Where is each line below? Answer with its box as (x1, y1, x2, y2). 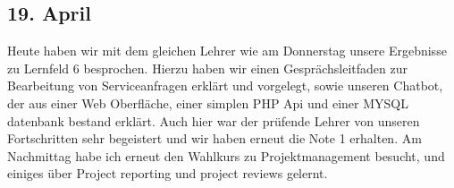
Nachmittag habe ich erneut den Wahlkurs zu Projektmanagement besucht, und (7, 146, 445, 165)
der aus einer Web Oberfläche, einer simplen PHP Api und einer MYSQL (7, 93, 408, 112)
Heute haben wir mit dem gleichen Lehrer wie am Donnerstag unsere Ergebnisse (7, 41, 447, 60)
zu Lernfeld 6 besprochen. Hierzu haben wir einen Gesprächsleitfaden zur (7, 58, 408, 77)
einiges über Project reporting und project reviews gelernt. (7, 164, 328, 183)
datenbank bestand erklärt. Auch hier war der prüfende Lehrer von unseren (7, 111, 420, 130)
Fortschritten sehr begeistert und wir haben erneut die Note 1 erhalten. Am (7, 129, 422, 148)
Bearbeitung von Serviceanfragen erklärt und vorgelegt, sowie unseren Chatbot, (7, 76, 443, 95)
